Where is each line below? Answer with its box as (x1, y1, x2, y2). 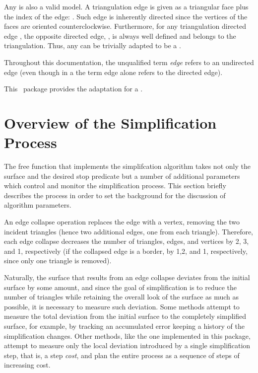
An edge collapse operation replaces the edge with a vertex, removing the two (4, 217, 240, 227)
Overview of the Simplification (4, 112, 217, 133)
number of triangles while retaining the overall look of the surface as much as (4, 292, 239, 302)
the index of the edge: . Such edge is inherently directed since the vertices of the (4, 11, 248, 21)
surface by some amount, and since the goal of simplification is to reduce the (4, 282, 237, 292)
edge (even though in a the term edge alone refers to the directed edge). (4, 67, 223, 77)
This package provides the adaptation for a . (4, 83, 143, 94)
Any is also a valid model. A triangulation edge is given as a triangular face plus (4, 1, 249, 11)
